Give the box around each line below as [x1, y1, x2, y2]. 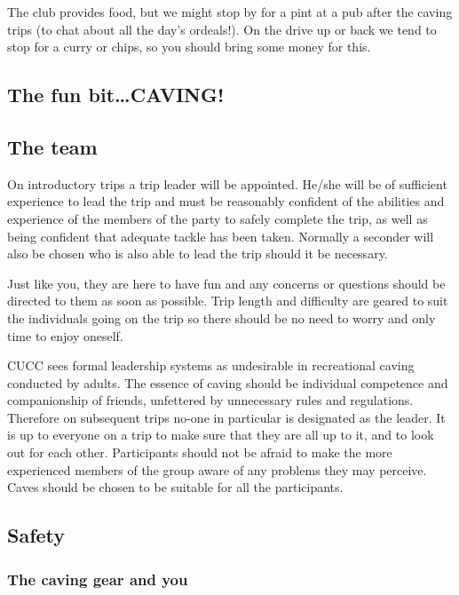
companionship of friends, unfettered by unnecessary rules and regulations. [7, 391, 414, 409]
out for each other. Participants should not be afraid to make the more [7, 443, 392, 462]
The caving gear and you [7, 567, 188, 590]
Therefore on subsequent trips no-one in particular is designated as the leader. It [7, 408, 446, 426]
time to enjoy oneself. [7, 326, 123, 345]
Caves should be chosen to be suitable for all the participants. [7, 478, 344, 496]
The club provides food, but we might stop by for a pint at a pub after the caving [7, 3, 453, 20]
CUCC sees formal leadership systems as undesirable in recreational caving [7, 356, 415, 375]
